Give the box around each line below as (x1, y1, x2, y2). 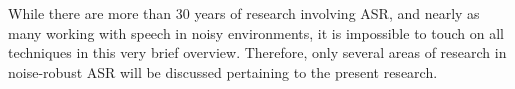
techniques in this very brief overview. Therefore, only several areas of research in (8, 42, 507, 63)
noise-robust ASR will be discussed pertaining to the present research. (8, 61, 438, 82)
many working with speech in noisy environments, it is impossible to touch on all (8, 22, 504, 43)
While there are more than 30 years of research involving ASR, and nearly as (8, 3, 480, 23)
